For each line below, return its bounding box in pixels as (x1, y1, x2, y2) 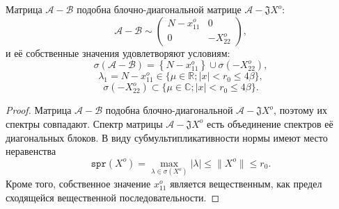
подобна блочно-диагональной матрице (77, 2, 242, 16)
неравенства (6, 144, 56, 158)
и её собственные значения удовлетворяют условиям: (6, 45, 230, 60)
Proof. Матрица (6, 103, 72, 117)
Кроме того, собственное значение (6, 176, 151, 190)
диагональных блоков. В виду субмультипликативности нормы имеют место (6, 130, 328, 144)
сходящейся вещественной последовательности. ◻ (6, 190, 220, 204)
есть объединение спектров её (206, 116, 333, 131)
